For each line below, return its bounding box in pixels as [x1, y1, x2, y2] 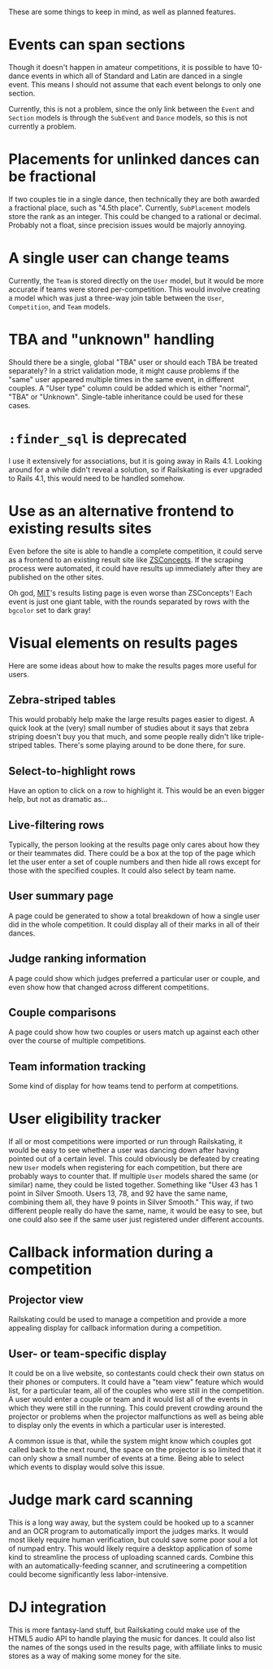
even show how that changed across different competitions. [8, 982, 210, 992]
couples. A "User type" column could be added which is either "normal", [8, 383, 251, 393]
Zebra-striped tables [8, 693, 116, 707]
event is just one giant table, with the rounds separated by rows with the [8, 597, 250, 606]
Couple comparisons [8, 1006, 116, 1019]
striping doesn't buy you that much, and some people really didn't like [8, 732, 242, 742]
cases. [8, 400, 31, 410]
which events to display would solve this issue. [8, 1462, 165, 1472]
